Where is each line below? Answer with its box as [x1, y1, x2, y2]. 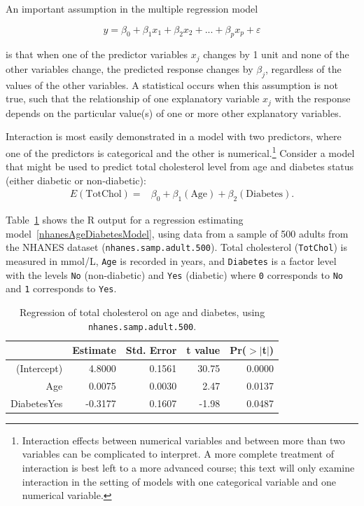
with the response [274, 91, 351, 106]
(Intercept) [16, 361, 63, 376]
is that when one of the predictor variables [6, 47, 188, 62]
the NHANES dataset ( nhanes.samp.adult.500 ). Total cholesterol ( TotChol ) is [6, 240, 347, 254]
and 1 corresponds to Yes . [6, 281, 117, 296]
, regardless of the [265, 61, 342, 76]
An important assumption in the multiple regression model [6, 1, 258, 15]
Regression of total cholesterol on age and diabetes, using [19, 304, 265, 319]
